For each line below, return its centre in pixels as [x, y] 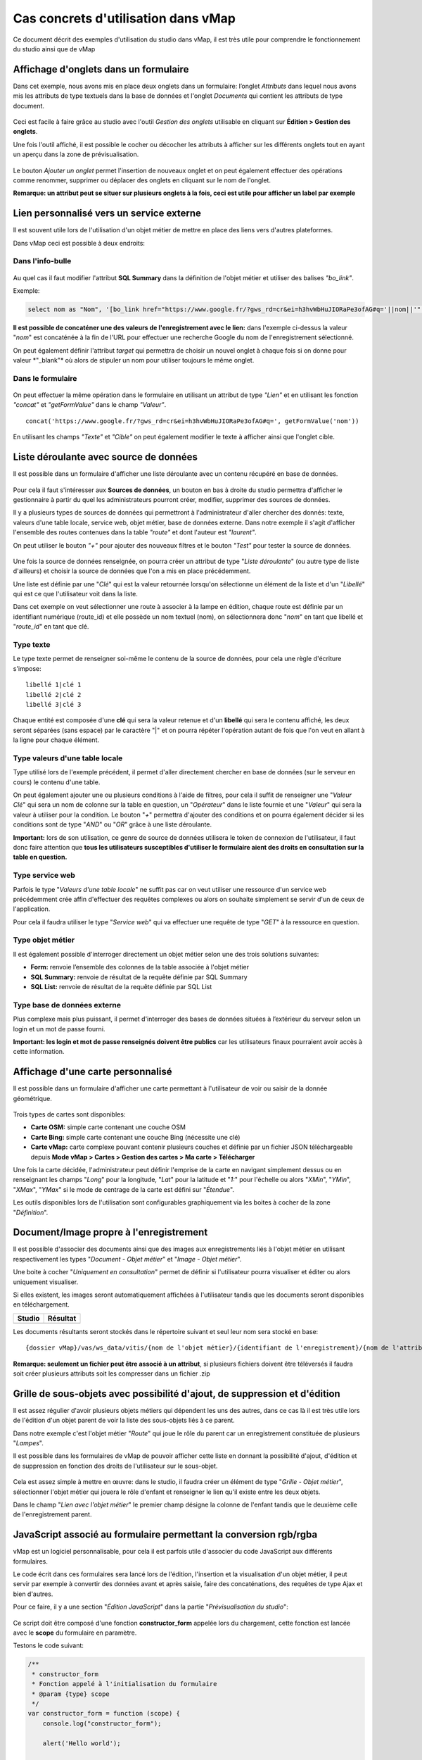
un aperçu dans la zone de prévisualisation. [76, 154]
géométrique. [32, 1098]
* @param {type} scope [71, 1694]
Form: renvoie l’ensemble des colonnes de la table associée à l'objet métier [140, 967]
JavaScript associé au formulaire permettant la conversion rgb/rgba [165, 1535]
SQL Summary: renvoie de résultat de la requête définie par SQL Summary [139, 977]
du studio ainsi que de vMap [54, 49]
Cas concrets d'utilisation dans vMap [124, 18]
